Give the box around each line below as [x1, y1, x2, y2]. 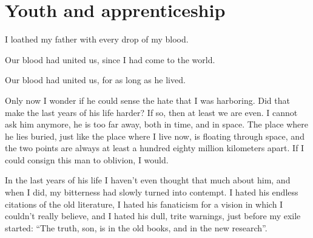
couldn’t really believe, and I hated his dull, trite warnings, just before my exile [5, 209, 301, 222]
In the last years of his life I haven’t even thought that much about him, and [5, 174, 291, 186]
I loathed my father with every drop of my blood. [5, 33, 189, 46]
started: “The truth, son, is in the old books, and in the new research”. [5, 221, 268, 234]
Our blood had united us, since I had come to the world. [5, 53, 215, 66]
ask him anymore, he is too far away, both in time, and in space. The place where [5, 118, 309, 131]
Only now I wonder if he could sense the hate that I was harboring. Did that [5, 93, 290, 106]
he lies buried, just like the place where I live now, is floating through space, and [5, 129, 305, 142]
